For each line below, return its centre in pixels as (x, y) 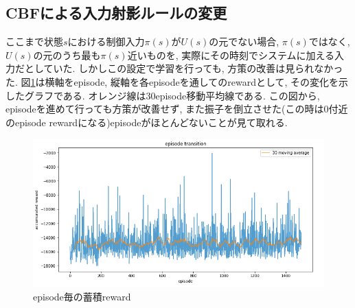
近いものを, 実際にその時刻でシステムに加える (231, 55)
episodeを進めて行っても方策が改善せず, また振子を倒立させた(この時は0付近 (177, 109)
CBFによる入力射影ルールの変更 (116, 13)
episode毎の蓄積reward (82, 296)
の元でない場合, (244, 42)
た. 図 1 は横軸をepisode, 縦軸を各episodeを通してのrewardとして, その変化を (172, 81)
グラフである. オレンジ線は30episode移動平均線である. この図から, (172, 95)
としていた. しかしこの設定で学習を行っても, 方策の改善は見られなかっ (184, 68)
